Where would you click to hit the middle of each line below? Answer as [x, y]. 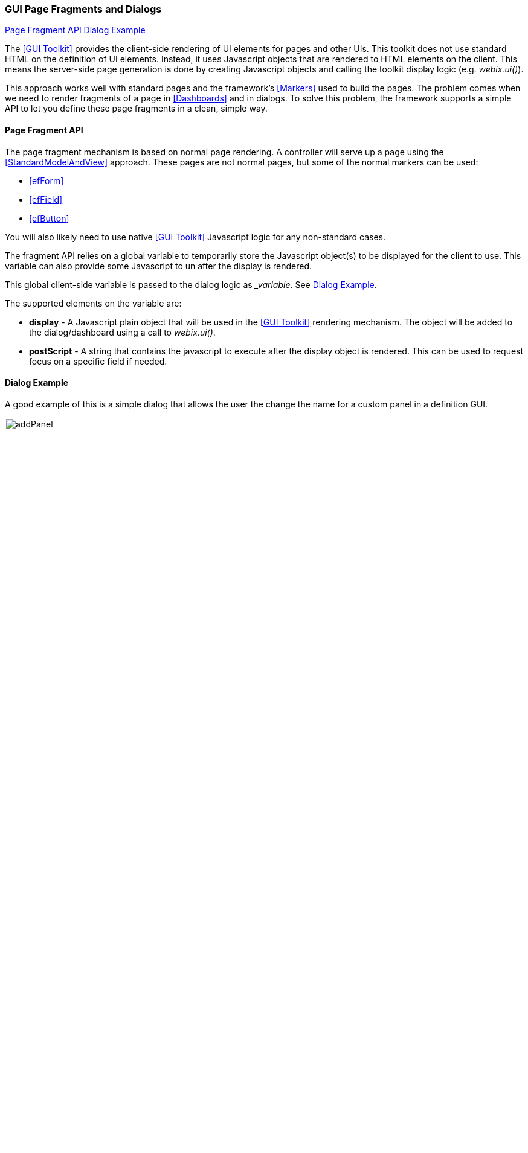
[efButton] [49, 218]
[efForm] [47, 180]
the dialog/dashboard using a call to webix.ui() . [122, 332]
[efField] [46, 199]
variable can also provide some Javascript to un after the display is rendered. [159, 266]
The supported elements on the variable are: [93, 303]
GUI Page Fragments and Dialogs [83, 9]
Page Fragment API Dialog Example [75, 30]
